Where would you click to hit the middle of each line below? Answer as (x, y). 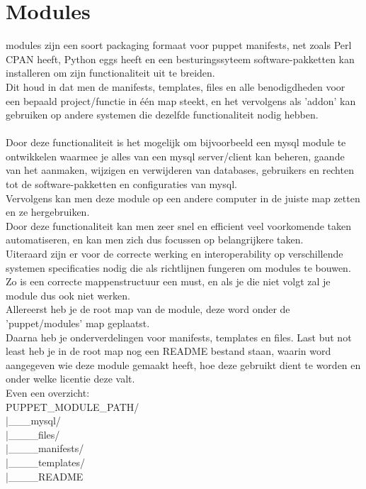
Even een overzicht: (48, 392)
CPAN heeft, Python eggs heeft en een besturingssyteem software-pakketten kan (180, 59)
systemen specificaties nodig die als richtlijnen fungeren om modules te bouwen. (178, 267)
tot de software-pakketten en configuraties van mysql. (121, 184)
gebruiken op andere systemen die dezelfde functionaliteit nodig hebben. (162, 115)
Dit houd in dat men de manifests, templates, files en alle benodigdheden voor (176, 86)
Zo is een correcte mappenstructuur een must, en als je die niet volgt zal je (168, 281)
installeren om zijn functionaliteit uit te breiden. (110, 73)
